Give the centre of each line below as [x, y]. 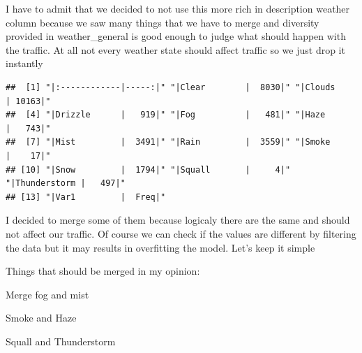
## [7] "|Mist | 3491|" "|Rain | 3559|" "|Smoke [168, 142]
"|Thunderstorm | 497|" [66, 183]
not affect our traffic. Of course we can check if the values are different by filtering [181, 233]
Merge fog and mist [47, 294]
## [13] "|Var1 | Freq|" [86, 197]
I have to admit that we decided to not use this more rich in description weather [178, 8]
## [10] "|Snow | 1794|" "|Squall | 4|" [148, 170]
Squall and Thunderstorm [61, 341]
